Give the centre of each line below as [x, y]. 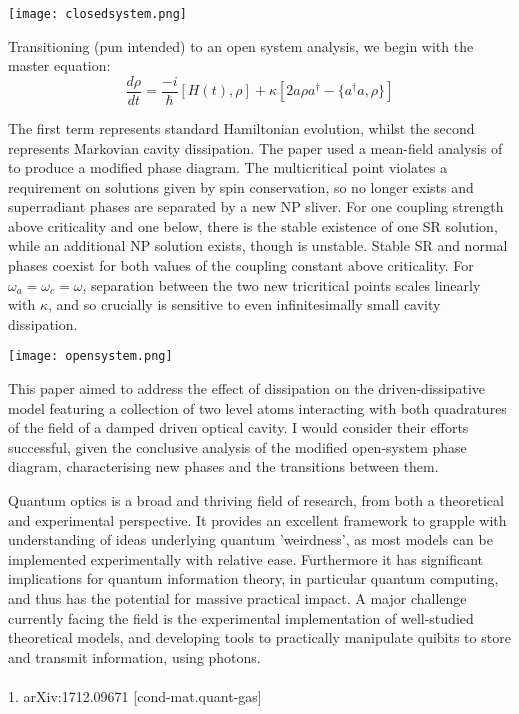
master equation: [59, 65]
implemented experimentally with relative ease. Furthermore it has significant [246, 558]
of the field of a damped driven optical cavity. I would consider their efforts [238, 427]
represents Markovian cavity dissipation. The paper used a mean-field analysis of [255, 147]
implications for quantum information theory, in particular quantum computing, [253, 578]
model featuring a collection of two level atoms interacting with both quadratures [257, 407]
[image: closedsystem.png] [97, 14]
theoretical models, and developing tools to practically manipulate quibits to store [259, 637]
